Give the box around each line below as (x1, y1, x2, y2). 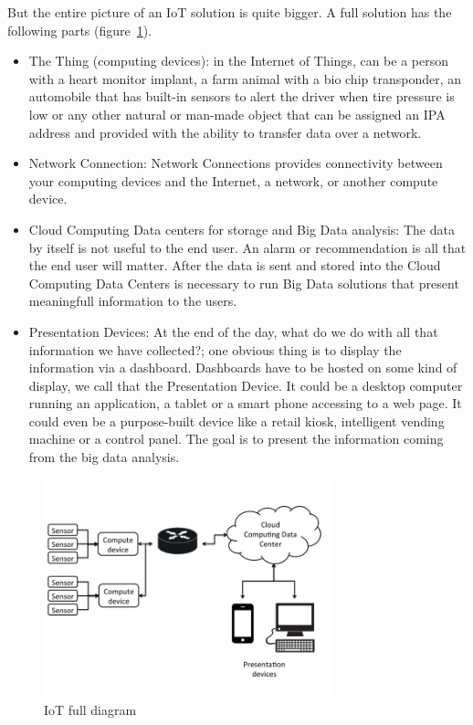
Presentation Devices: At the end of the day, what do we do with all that (28, 321, 438, 341)
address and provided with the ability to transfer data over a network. (28, 122, 422, 142)
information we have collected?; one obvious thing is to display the (28, 340, 402, 359)
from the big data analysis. (28, 447, 180, 467)
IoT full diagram (44, 699, 137, 719)
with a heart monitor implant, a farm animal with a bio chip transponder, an (28, 68, 462, 88)
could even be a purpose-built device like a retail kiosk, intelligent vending (28, 411, 445, 430)
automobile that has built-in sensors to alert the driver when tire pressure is (28, 87, 455, 106)
